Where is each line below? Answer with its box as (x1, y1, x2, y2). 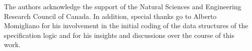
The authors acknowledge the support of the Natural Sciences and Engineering (4, 1, 242, 11)
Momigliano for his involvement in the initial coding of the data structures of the (4, 20, 249, 31)
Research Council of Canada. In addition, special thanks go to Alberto (4, 11, 217, 21)
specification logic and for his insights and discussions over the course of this (4, 30, 234, 40)
